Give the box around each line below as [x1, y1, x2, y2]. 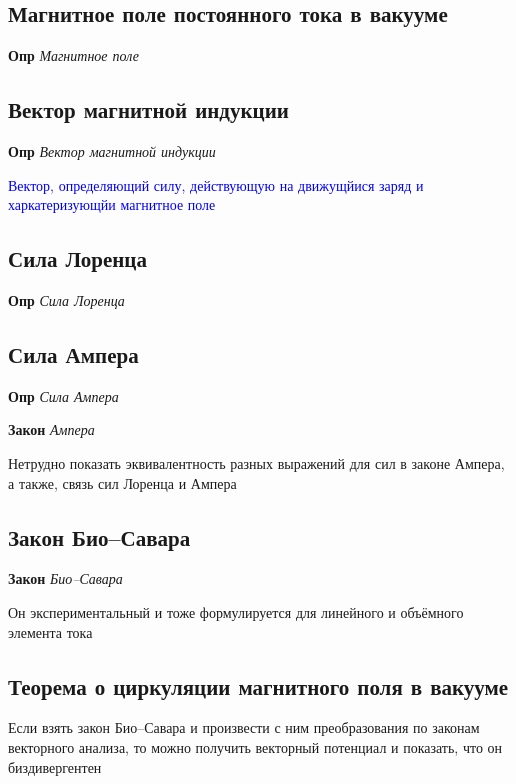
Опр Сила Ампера [8, 385, 119, 406]
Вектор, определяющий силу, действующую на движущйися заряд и [8, 174, 424, 195]
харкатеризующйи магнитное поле [8, 194, 216, 215]
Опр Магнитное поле [8, 45, 139, 66]
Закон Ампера [8, 419, 95, 440]
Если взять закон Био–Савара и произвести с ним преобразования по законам [8, 717, 480, 738]
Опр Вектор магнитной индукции [8, 141, 216, 161]
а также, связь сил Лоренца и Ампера [8, 472, 237, 493]
